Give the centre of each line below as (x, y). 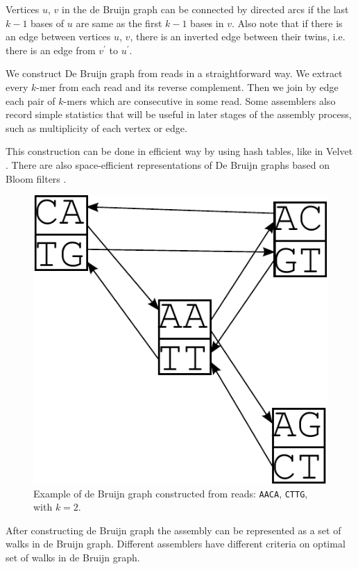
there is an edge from (51, 50)
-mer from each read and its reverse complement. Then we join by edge (187, 86)
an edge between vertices (58, 36)
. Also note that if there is (287, 23)
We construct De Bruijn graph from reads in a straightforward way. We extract (174, 73)
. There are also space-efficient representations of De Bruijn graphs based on (168, 164)
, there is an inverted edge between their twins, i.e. (238, 36)
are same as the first (119, 23)
